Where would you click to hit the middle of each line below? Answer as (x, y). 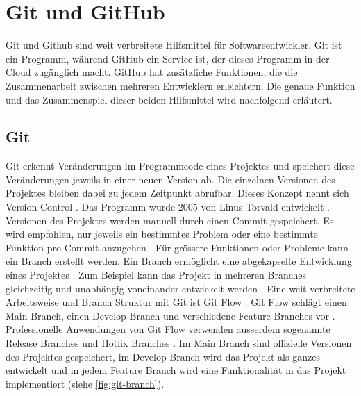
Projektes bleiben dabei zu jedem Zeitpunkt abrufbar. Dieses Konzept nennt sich (177, 193)
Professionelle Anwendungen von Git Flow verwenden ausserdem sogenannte (168, 329)
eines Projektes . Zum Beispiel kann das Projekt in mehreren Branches (156, 275)
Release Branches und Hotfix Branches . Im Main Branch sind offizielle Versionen (179, 343)
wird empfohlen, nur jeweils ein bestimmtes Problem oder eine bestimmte (162, 234)
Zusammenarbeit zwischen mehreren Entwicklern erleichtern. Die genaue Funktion (180, 85)
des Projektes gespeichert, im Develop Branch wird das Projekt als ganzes (163, 356)
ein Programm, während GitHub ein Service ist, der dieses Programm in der (168, 58)
